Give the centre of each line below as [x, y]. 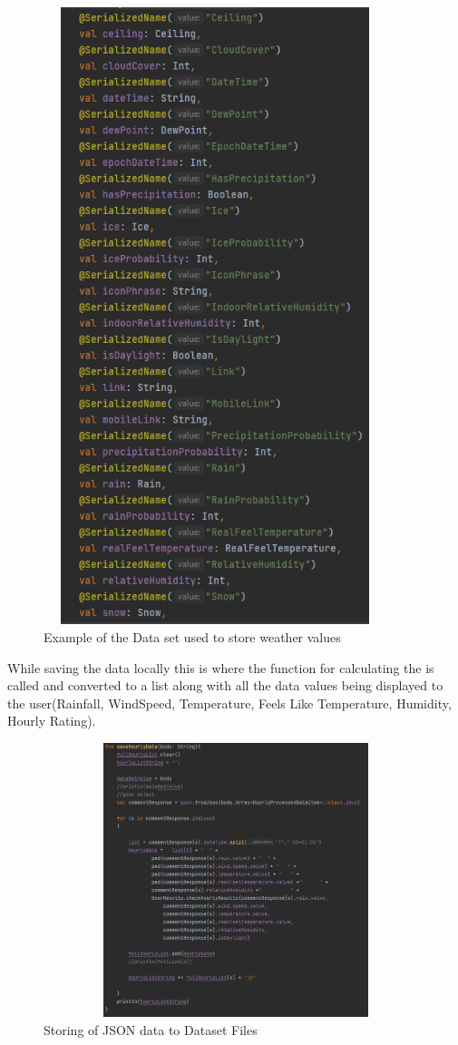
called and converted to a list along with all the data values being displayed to [225, 685]
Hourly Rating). [52, 721]
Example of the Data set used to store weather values [192, 636]
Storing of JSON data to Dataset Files [151, 1029]
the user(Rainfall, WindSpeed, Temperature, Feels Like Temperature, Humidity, [229, 703]
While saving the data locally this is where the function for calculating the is [221, 667]
